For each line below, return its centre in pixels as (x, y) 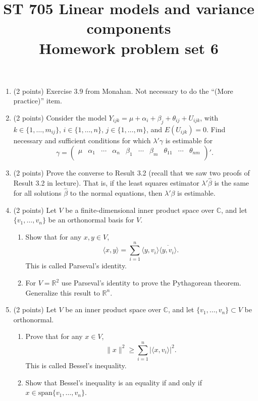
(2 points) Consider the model (60, 117)
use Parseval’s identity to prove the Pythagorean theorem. (151, 283)
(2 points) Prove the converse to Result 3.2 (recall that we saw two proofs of (132, 173)
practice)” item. (38, 101)
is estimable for (189, 140)
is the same (232, 183)
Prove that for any (54, 336)
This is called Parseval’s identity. (76, 266)
